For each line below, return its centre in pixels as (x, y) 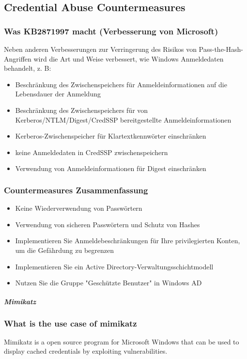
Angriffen (18, 58)
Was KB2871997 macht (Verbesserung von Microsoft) (111, 31)
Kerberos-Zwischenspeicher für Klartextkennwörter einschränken (111, 136)
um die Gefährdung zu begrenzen (64, 250)
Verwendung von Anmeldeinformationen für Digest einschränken (111, 168)
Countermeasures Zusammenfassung (76, 190)
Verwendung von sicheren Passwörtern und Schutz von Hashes (108, 224)
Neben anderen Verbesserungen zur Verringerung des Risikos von (100, 49)
